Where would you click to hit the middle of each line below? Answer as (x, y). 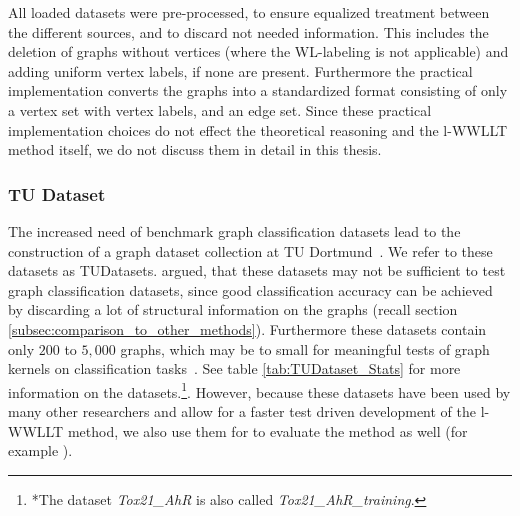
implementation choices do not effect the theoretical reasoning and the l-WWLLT (258, 129)
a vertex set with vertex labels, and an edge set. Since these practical (220, 109)
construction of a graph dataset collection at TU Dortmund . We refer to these (250, 250)
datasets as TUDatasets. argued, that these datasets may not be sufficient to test (257, 270)
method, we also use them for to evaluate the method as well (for (267, 430)
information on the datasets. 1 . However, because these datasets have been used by (259, 390)
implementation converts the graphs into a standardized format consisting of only (258, 90)
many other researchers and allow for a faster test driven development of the (242, 410)
